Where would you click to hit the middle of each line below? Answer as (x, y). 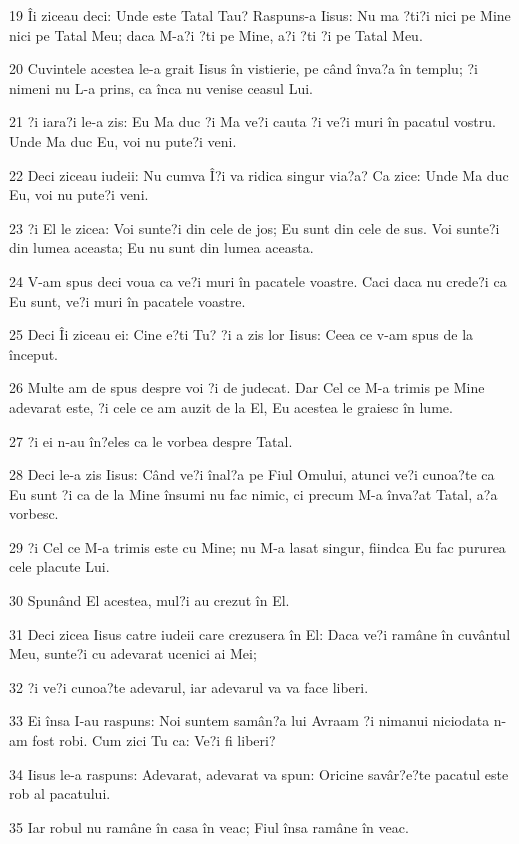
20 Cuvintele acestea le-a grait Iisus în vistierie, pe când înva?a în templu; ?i (243, 68)
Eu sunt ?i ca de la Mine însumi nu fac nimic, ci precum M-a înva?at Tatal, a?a (253, 493)
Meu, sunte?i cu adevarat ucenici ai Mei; (133, 653)
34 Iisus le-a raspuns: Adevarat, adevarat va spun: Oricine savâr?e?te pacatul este (259, 773)
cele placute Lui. (59, 566)
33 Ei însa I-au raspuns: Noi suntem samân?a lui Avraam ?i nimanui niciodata (249, 720)
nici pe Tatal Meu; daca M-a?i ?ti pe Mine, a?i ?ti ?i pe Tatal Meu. (216, 34)
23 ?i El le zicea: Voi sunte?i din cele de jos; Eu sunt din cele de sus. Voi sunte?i (254, 227)
